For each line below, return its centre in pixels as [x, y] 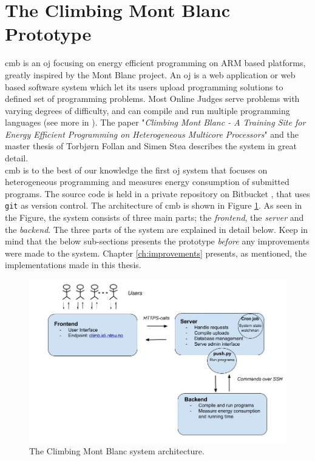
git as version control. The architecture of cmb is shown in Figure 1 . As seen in [154, 205]
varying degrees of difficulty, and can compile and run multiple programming [147, 110]
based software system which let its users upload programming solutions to [144, 86]
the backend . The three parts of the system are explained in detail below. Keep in [157, 229]
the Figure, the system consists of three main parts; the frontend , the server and [154, 217]
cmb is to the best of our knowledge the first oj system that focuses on [136, 170]
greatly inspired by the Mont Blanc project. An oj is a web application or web [150, 74]
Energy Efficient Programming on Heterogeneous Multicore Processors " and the [152, 134]
